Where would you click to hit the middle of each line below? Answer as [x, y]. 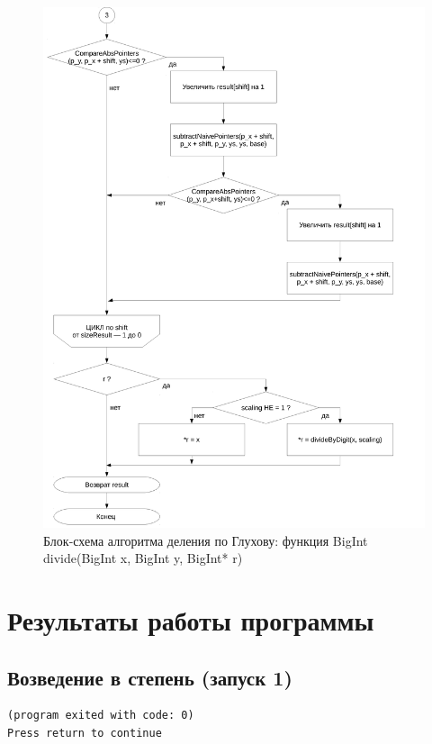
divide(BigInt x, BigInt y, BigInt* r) [143, 558]
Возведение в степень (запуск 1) [150, 677]
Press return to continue [85, 734]
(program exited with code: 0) [101, 716]
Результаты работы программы [191, 620]
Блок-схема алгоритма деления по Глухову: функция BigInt [206, 540]
